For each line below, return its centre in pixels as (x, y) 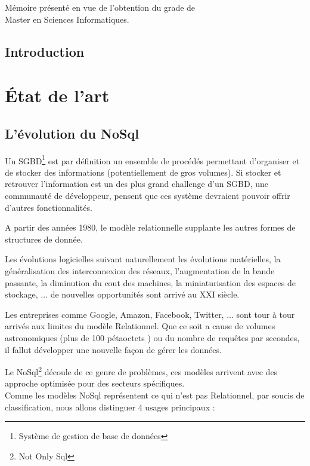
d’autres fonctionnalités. (49, 207)
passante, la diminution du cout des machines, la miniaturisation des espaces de (150, 282)
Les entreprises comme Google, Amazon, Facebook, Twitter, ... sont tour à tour (150, 314)
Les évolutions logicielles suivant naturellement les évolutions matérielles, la (143, 259)
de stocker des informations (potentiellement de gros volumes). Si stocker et (143, 172)
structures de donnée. (44, 239)
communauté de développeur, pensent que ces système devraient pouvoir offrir (148, 195)
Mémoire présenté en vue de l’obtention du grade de (100, 7)
